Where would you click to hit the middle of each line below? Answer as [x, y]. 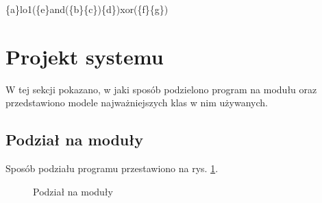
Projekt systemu [85, 56]
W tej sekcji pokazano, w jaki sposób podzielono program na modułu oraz [161, 89]
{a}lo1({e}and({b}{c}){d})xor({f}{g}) [87, 9]
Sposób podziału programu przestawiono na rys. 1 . [112, 168]
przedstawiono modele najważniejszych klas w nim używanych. [137, 103]
